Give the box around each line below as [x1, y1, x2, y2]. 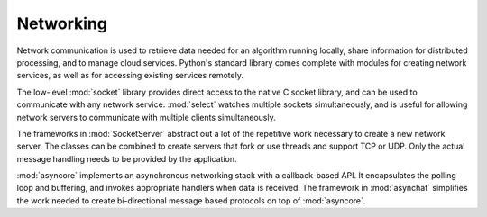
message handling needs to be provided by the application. [16, 153, 238, 164]
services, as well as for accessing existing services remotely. [16, 70, 243, 81]
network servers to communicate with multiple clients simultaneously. [16, 112, 276, 122]
